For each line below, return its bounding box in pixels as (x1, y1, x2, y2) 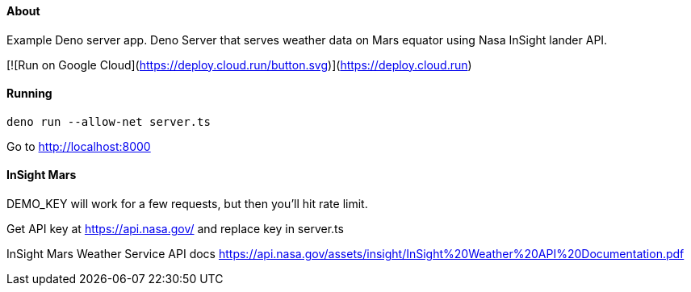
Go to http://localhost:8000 (6, 139, 151, 153)
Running (6, 86, 52, 101)
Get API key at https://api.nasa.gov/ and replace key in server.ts (6, 222, 344, 236)
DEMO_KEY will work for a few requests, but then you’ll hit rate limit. (6, 197, 368, 211)
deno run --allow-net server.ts (6, 115, 211, 128)
